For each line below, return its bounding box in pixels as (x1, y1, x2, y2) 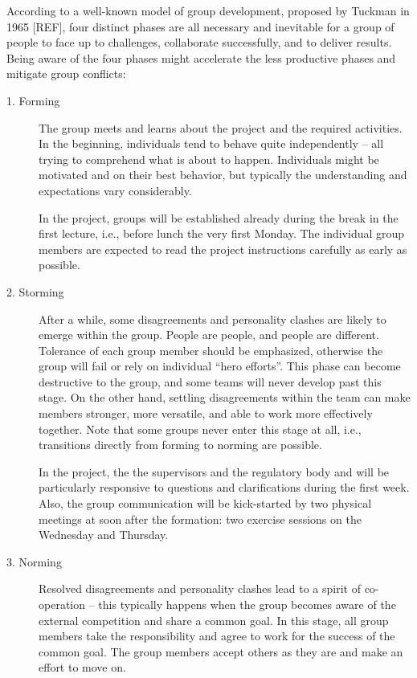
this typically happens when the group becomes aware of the (98, 596, 396, 612)
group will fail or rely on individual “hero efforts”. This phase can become (39, 357, 401, 374)
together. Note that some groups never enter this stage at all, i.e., (39, 420, 362, 437)
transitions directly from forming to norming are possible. (39, 436, 322, 453)
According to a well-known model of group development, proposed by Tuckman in (6, 2, 410, 18)
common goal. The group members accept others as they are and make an (39, 643, 403, 660)
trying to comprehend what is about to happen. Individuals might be (39, 150, 379, 167)
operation (39, 596, 86, 612)
